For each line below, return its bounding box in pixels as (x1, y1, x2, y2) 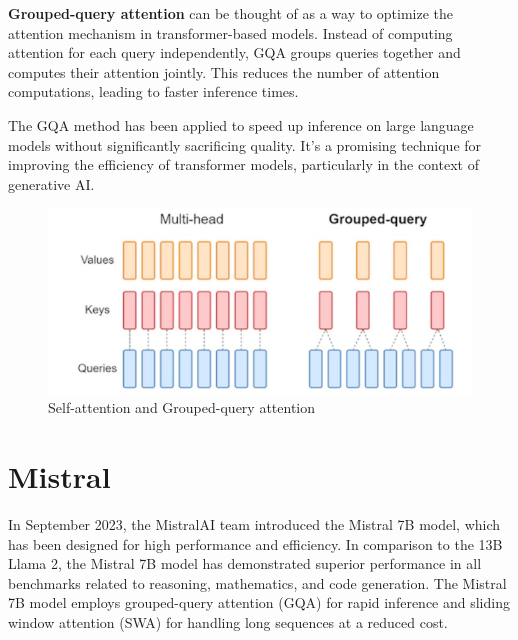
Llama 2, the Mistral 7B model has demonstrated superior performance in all (8, 553, 482, 574)
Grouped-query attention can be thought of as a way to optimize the (8, 3, 454, 23)
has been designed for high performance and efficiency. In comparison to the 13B (8, 533, 503, 554)
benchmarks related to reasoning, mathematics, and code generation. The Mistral (8, 572, 507, 593)
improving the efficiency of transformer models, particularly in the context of (8, 154, 479, 175)
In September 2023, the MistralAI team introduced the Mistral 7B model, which (8, 513, 501, 534)
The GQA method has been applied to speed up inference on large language (8, 114, 474, 135)
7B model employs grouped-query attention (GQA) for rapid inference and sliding (8, 592, 510, 613)
